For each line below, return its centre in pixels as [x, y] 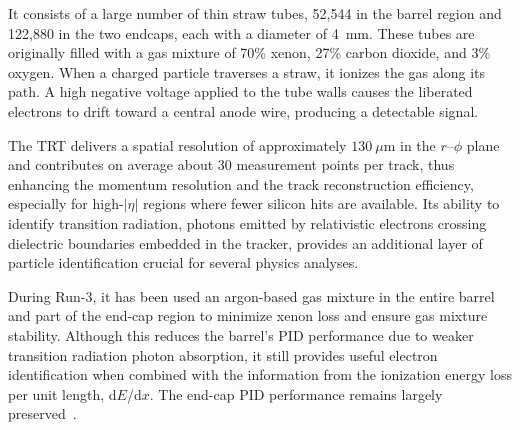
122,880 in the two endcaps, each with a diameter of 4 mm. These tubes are [241, 32]
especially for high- [66, 203]
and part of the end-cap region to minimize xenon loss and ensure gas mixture [248, 315]
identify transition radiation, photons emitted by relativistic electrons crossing [247, 222]
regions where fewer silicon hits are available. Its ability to [321, 203]
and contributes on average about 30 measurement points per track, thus [231, 164]
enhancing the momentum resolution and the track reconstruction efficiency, [241, 183]
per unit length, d [62, 393]
